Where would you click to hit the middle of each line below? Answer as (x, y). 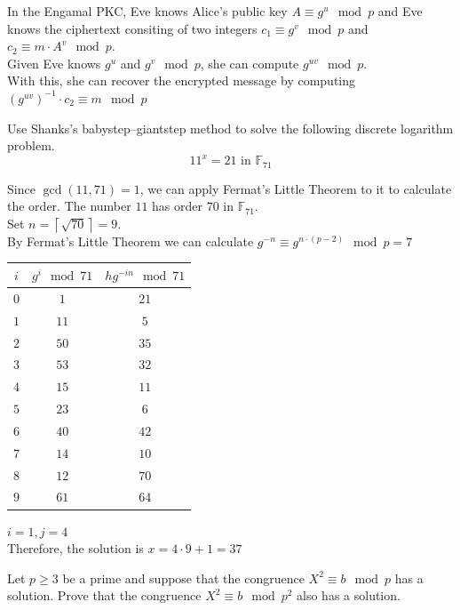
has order (178, 206)
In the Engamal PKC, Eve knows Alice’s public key (147, 11)
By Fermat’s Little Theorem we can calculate (131, 241)
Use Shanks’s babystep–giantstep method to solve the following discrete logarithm (230, 128)
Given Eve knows (54, 63)
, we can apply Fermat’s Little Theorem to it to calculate (296, 188)
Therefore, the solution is (75, 548)
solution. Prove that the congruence (104, 595)
